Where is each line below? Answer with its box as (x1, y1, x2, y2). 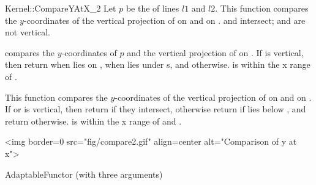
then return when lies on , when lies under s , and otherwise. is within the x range (5, 58, 310, 71)
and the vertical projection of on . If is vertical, (127, 46, 304, 59)
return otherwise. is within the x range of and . (5, 114, 182, 127)
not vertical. (5, 26, 50, 38)
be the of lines (126, 2, 179, 14)
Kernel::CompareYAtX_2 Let (5, 2, 116, 14)
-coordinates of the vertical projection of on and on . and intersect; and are (23, 13, 306, 26)
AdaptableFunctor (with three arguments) (5, 167, 163, 180)
